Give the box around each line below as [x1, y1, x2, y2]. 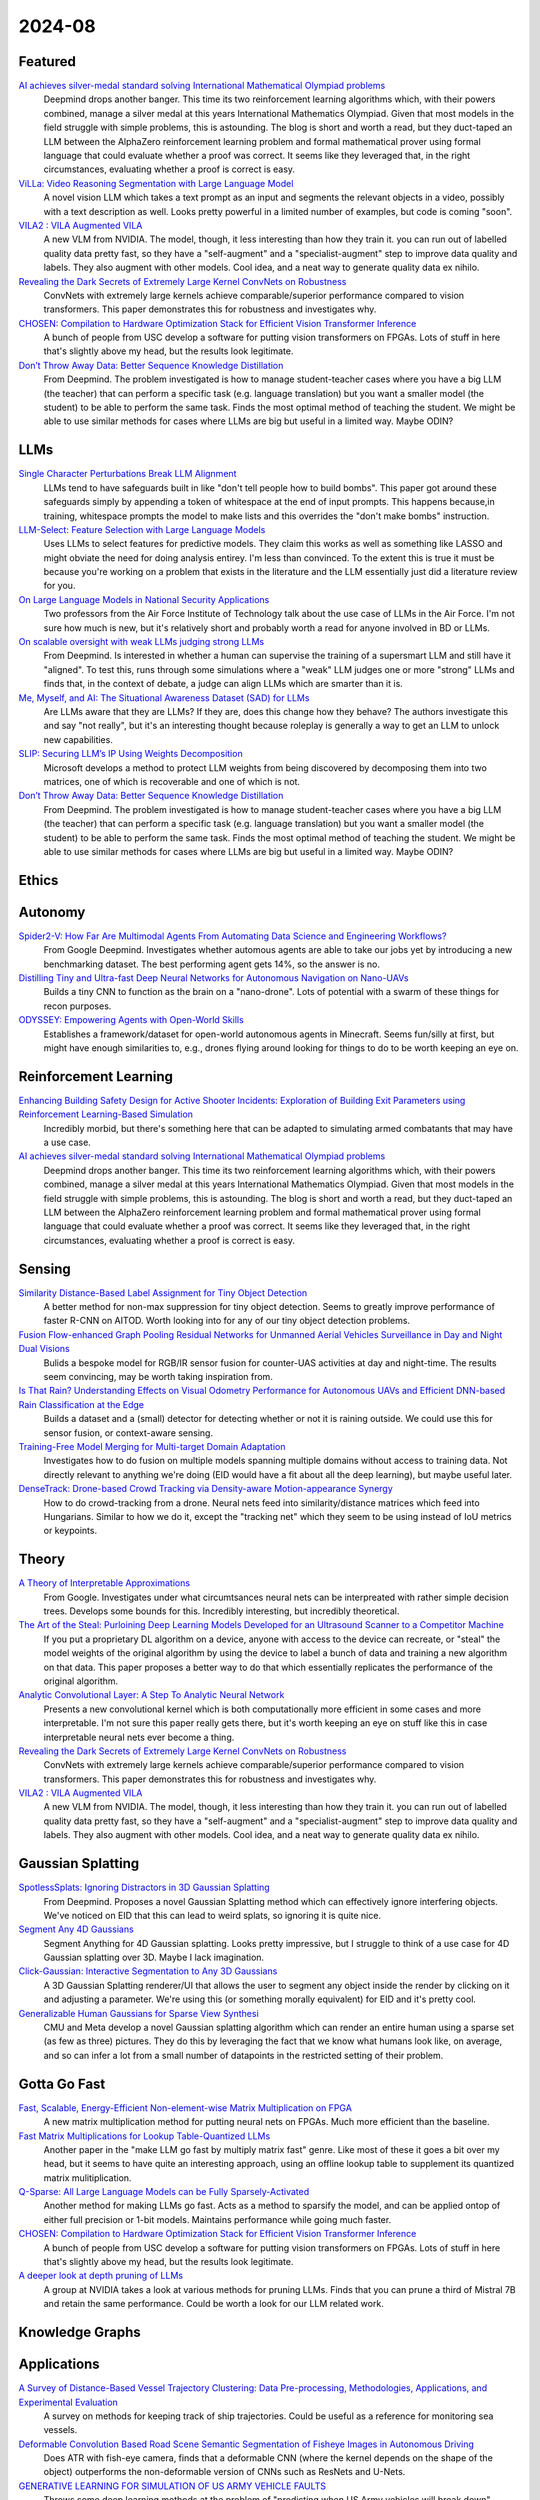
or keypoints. [43, 1525, 98, 1537]
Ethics [18, 871, 59, 889]
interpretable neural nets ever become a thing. [43, 1731, 235, 1743]
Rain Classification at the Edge [18, 1398, 145, 1410]
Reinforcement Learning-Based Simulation [18, 1108, 194, 1120]
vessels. [43, 2424, 78, 2436]
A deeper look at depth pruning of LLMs [18, 2270, 184, 2282]
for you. [43, 580, 76, 592]
